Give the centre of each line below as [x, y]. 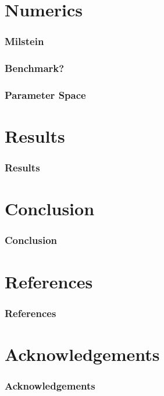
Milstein [24, 41]
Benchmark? [35, 68]
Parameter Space [45, 94]
